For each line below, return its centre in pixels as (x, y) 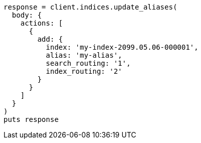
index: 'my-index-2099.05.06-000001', (122, 47)
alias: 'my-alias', (84, 55)
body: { (27, 15)
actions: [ (42, 23)
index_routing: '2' (84, 71)
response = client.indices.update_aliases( (90, 7)
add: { (50, 39)
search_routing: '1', (88, 63)
